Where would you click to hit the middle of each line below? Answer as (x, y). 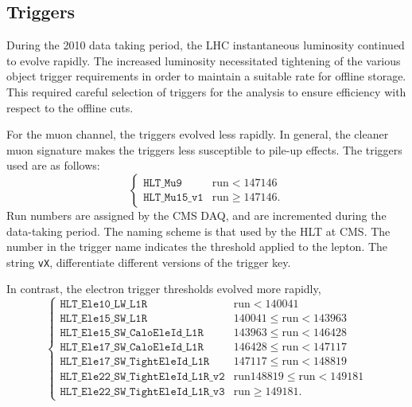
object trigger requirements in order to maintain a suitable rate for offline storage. (206, 76)
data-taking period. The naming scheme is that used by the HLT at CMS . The (198, 231)
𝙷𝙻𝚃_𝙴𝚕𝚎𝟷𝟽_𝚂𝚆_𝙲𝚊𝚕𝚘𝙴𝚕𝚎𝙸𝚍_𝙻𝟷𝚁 (132, 348)
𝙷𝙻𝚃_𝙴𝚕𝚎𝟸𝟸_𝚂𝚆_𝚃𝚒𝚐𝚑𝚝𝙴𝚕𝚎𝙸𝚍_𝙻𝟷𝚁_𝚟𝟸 (142, 377)
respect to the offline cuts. (70, 107)
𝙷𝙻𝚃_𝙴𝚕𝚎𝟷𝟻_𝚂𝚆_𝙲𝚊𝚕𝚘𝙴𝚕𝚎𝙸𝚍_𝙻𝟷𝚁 (132, 333)
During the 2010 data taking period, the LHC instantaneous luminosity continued (206, 45)
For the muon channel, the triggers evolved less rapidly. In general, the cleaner (198, 134)
